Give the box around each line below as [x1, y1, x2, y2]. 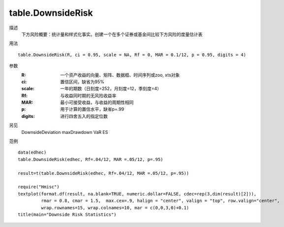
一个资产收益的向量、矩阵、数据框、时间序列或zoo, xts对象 [60, 72, 180, 78]
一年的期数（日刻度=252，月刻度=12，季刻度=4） [60, 86, 162, 92]
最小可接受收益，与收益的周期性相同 [60, 99, 134, 105]
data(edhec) [18, 150, 47, 155]
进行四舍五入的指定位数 [60, 113, 108, 119]
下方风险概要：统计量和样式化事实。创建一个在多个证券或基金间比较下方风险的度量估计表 [21, 31, 203, 37]
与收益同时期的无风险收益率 [60, 93, 117, 98]
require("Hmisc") [18, 184, 60, 190]
